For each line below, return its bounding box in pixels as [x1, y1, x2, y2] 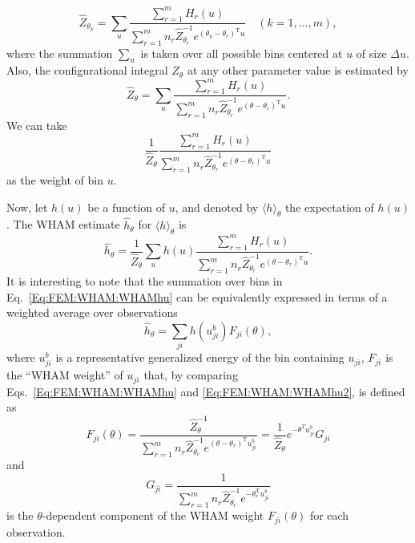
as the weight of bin [6, 172, 104, 188]
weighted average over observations [6, 304, 178, 321]
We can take [6, 116, 67, 133]
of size [356, 44, 387, 61]
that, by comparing [143, 367, 238, 383]
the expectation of [284, 198, 374, 215]
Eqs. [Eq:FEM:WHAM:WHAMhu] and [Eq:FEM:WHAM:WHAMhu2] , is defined [6, 383, 405, 399]
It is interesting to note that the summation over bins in [6, 273, 283, 290]
